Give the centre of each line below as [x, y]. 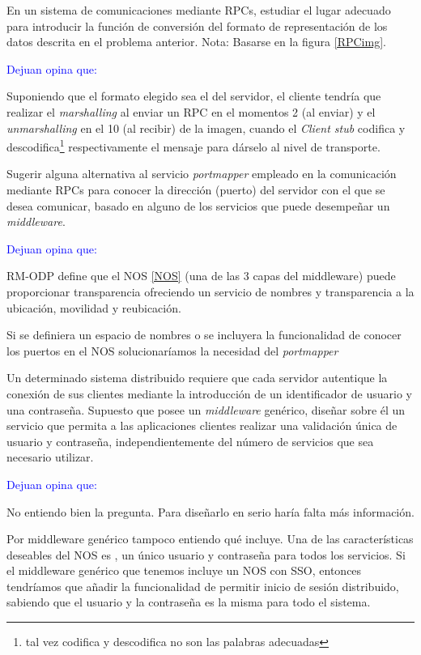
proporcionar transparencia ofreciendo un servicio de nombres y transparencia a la [210, 291]
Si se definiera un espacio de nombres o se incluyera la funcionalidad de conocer [204, 335]
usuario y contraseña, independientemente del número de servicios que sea [190, 441]
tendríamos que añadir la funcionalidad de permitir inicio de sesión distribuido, [203, 586]
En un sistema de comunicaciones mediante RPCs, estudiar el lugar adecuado [199, 10]
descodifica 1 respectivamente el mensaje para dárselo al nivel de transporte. [193, 145]
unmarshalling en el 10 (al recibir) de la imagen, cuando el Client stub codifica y [206, 128]
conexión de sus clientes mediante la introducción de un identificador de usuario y [209, 393]
